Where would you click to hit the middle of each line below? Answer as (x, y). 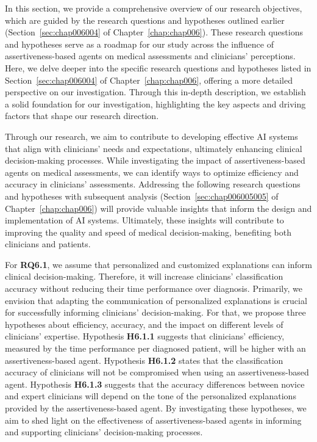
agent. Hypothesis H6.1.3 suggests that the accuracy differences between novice (155, 384)
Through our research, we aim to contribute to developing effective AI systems (151, 136)
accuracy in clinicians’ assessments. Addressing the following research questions (153, 184)
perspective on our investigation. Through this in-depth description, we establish (155, 92)
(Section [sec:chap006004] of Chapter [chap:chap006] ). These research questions (154, 32)
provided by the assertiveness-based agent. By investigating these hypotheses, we (156, 408)
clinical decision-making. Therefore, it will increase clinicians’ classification (144, 276)
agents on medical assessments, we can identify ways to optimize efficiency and (152, 172)
